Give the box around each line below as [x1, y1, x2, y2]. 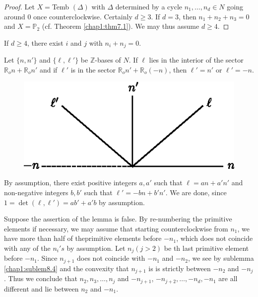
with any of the [4, 243, 51, 253]
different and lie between [4, 283, 79, 294]
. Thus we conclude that [4, 273, 77, 284]
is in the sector [70, 64, 116, 74]
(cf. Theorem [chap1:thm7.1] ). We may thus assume [42, 21, 199, 31]
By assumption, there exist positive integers [4, 177, 137, 188]
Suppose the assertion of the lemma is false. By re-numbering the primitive [4, 214, 232, 224]
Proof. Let [4, 1, 35, 11]
